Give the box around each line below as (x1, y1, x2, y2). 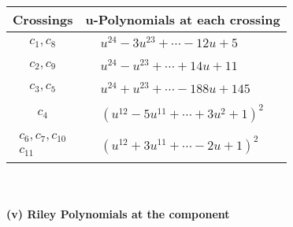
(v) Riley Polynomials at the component (6, 205, 230, 221)
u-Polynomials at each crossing (85, 10, 280, 28)
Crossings (13, 10, 73, 28)
